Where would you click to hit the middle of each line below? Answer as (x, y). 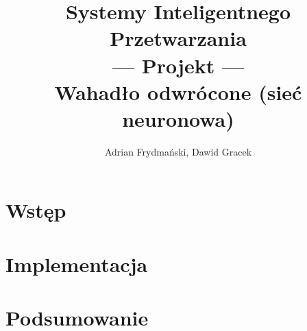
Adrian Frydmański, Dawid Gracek (178, 151)
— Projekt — (178, 65)
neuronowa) (178, 118)
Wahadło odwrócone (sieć (178, 91)
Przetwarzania (178, 38)
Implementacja (77, 263)
